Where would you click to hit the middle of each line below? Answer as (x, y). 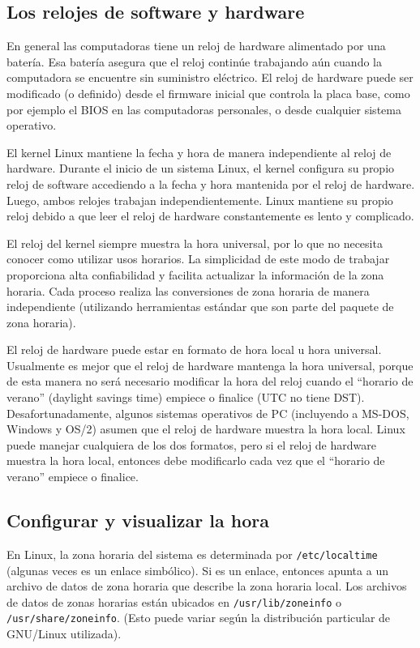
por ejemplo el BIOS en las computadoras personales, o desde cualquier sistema (204, 109)
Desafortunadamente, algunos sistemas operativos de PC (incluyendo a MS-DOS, (208, 413)
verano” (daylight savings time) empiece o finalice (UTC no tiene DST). (186, 397)
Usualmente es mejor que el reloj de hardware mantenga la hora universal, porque (210, 365)
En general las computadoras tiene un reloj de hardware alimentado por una (196, 46)
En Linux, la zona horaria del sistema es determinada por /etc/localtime (192, 554)
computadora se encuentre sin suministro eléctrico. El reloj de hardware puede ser (210, 77)
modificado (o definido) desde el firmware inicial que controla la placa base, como (208, 93)
